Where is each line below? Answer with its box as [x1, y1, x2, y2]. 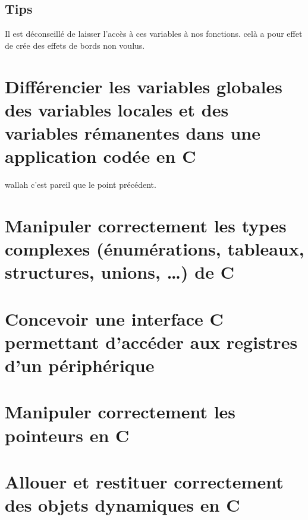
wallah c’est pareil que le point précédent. [5, 178, 156, 191]
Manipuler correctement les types [5, 213, 287, 237]
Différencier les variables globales [5, 74, 283, 98]
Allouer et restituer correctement [5, 469, 284, 493]
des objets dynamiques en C [5, 493, 240, 517]
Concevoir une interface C [5, 306, 224, 330]
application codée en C [5, 144, 196, 168]
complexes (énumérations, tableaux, [5, 237, 304, 261]
